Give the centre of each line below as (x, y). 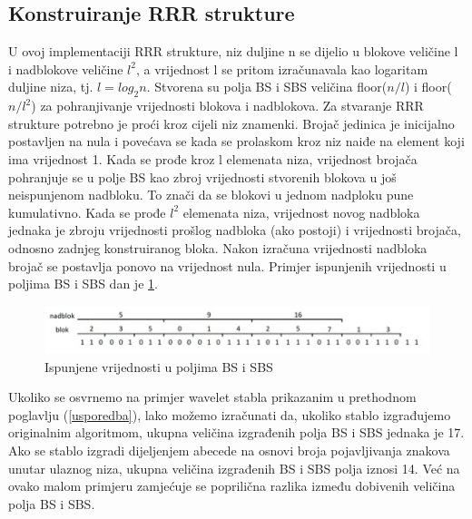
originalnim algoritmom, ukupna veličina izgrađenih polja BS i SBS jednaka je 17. (236, 432)
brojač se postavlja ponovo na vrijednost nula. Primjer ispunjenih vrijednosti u (227, 265)
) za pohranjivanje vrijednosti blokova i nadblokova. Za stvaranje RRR (227, 106)
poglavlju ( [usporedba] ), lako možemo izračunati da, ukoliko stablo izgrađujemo (230, 414)
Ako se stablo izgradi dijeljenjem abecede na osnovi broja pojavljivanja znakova (229, 450)
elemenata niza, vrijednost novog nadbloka (301, 212)
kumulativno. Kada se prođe (87, 212)
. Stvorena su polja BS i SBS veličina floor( (267, 87)
